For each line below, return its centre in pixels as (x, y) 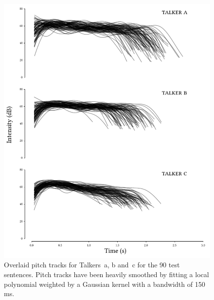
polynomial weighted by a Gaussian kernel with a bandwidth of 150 (105, 284)
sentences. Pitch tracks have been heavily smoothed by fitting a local (107, 274)
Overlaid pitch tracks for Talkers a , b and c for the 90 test (92, 265)
